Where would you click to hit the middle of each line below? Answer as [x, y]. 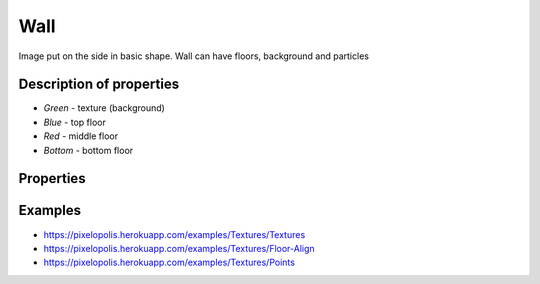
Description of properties [99, 84]
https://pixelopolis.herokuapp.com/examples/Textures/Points [169, 262]
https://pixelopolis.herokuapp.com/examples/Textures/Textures [174, 234]
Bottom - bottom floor [88, 150]
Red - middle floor [81, 136]
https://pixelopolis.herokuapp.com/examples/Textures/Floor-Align [179, 248]
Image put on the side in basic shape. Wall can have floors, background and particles [194, 56]
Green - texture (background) [104, 108]
